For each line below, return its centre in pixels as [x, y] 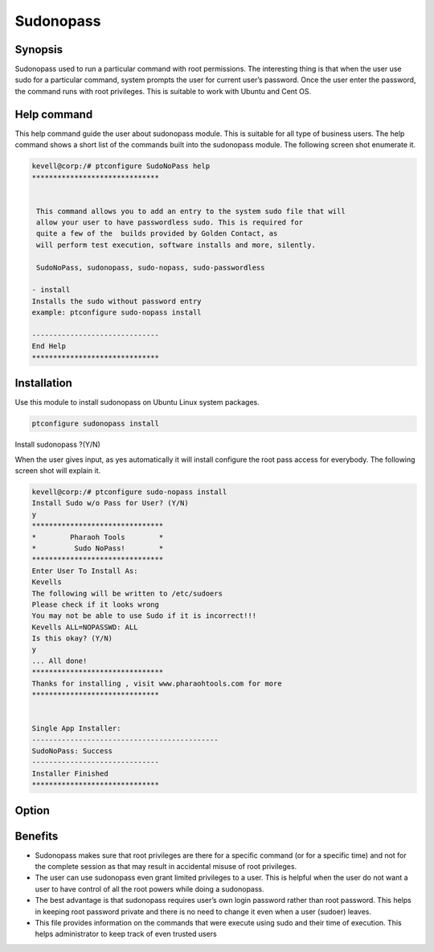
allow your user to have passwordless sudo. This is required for [170, 223]
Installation [43, 383]
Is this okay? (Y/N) [72, 639]
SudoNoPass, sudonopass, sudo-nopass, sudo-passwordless [151, 267]
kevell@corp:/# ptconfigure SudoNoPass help [121, 166]
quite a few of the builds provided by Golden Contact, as [157, 234]
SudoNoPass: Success [72, 751]
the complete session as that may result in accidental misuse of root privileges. [166, 867]
